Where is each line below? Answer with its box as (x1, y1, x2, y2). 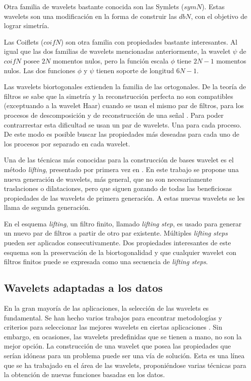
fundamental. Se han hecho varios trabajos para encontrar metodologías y (4, 312, 222, 322)
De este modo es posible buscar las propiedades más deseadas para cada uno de (4, 129, 239, 139)
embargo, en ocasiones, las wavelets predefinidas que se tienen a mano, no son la (4, 331, 242, 341)
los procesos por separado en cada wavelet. (4, 138, 130, 148)
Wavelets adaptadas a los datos (4, 280, 163, 295)
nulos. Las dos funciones (4, 65, 75, 75)
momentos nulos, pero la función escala (53, 55, 169, 65)
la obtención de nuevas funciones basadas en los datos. (4, 369, 165, 380)
